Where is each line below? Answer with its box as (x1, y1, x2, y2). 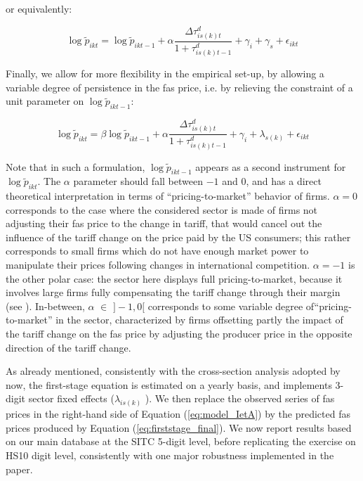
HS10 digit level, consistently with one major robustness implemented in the (6, 448, 334, 463)
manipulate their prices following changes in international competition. (6, 257, 310, 272)
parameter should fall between (73, 174, 203, 188)
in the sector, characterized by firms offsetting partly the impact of (55, 312, 343, 327)
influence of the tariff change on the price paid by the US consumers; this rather (6, 229, 351, 244)
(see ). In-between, (6, 298, 85, 313)
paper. (6, 461, 33, 476)
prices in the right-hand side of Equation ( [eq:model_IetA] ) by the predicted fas (6, 406, 350, 421)
